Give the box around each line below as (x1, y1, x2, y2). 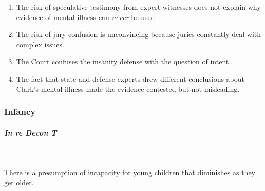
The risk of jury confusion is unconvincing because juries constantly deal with (16, 29, 261, 40)
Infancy (4, 105, 36, 118)
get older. (4, 177, 34, 187)
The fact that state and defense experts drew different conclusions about (16, 73, 245, 84)
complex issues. (16, 39, 64, 49)
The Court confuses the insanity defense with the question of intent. (16, 56, 231, 67)
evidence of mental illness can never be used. (16, 11, 157, 22)
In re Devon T (4, 127, 57, 138)
